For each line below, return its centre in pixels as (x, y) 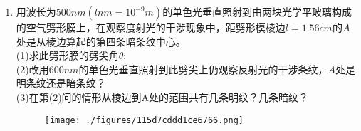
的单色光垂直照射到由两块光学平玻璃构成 (257, 11)
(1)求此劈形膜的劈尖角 (67, 55)
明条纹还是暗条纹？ (61, 83)
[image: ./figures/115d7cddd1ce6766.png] (144, 120)
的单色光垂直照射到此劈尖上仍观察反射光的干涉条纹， (203, 69)
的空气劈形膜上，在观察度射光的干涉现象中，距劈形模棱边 (151, 27)
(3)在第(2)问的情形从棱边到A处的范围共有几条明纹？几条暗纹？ (162, 96)
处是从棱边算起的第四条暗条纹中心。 (101, 41)
